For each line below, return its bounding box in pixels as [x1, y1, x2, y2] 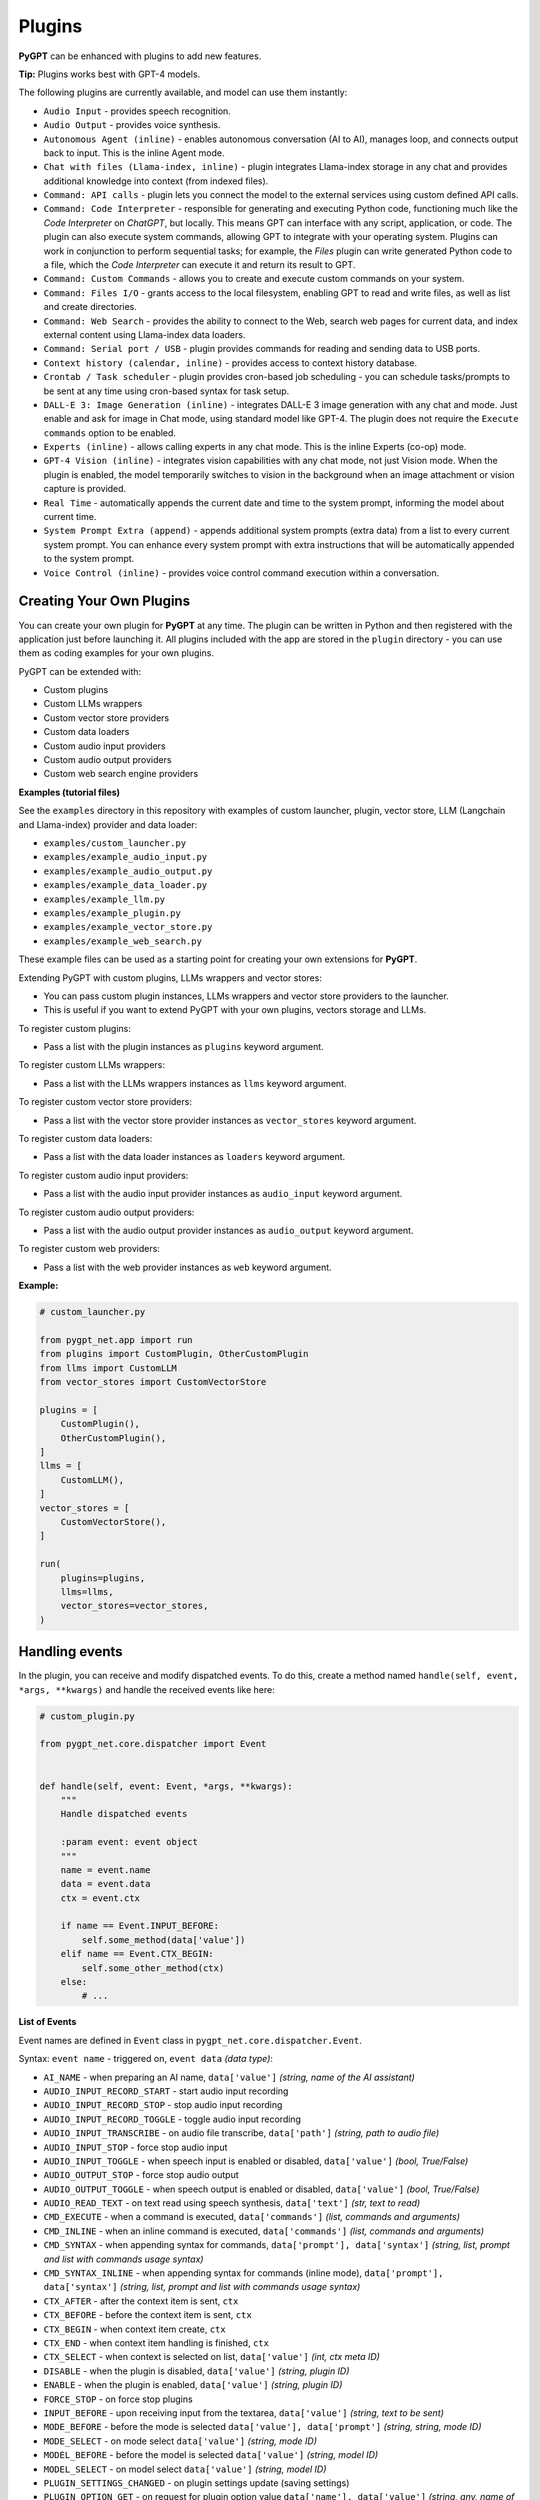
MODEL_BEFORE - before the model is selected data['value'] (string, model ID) [43, 2449, 379, 2461]
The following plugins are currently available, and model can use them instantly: [18, 86, 348, 99]
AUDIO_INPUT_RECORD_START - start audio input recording [43, 2085, 289, 2097]
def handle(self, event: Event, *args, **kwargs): [39, 1780, 294, 1792]
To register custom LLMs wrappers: [18, 1059, 165, 1071]
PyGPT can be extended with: [18, 665, 142, 677]
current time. [43, 511, 97, 523]
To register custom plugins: [18, 1022, 132, 1034]
